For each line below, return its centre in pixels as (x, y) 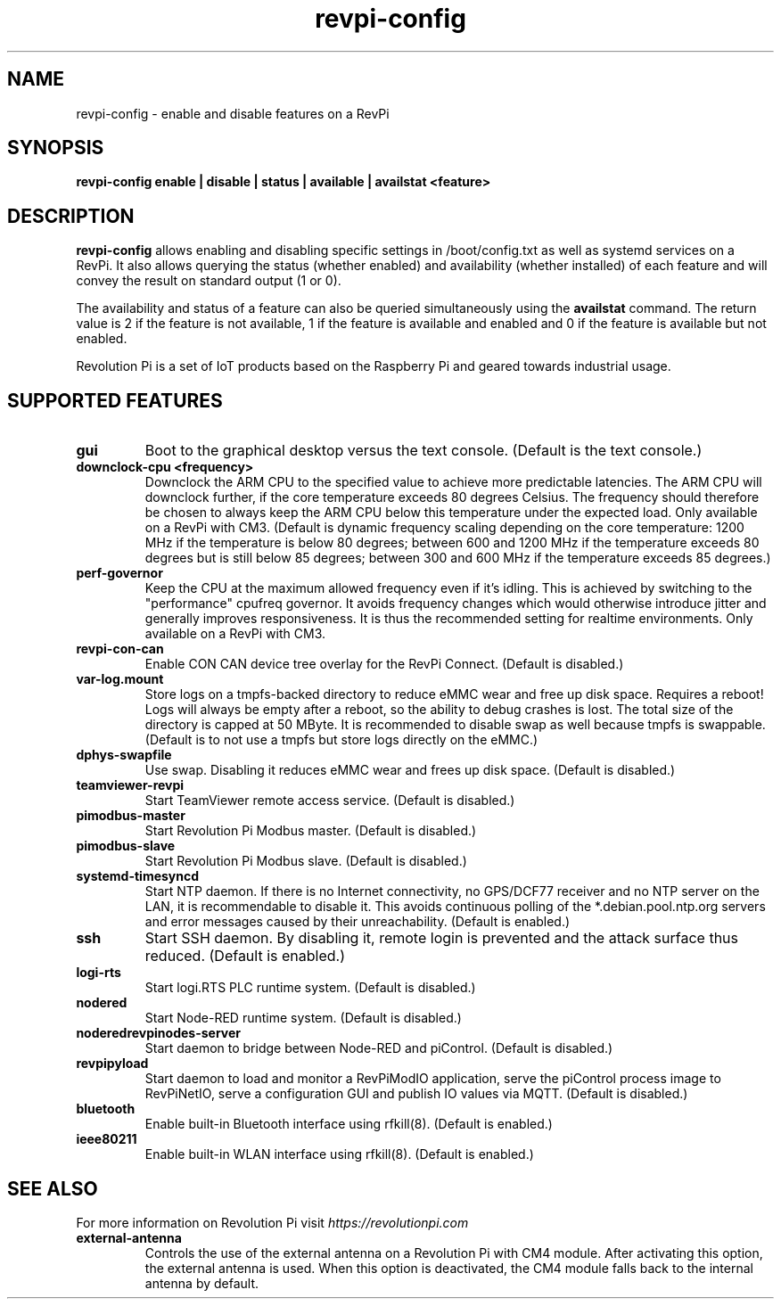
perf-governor (119, 573)
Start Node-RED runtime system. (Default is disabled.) (303, 1018)
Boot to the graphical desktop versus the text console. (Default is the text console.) (423, 451)
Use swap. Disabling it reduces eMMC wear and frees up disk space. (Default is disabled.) (410, 770)
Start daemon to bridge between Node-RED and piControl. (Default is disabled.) (379, 1048)
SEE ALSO (53, 1188)
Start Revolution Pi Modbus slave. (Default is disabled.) (306, 861)
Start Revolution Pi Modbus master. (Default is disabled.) (311, 831)
